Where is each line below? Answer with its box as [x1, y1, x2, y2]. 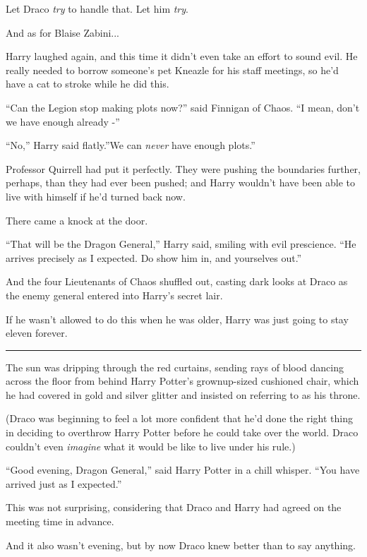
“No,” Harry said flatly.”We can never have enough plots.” [6, 138, 255, 152]
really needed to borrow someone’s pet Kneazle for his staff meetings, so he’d [6, 62, 339, 77]
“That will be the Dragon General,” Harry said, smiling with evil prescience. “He [6, 236, 356, 251]
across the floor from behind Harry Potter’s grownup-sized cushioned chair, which [6, 373, 359, 388]
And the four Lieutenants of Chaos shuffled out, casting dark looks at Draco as [6, 274, 348, 289]
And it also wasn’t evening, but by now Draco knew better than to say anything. [6, 537, 356, 552]
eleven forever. [6, 325, 68, 340]
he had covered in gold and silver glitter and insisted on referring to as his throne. [6, 387, 361, 402]
